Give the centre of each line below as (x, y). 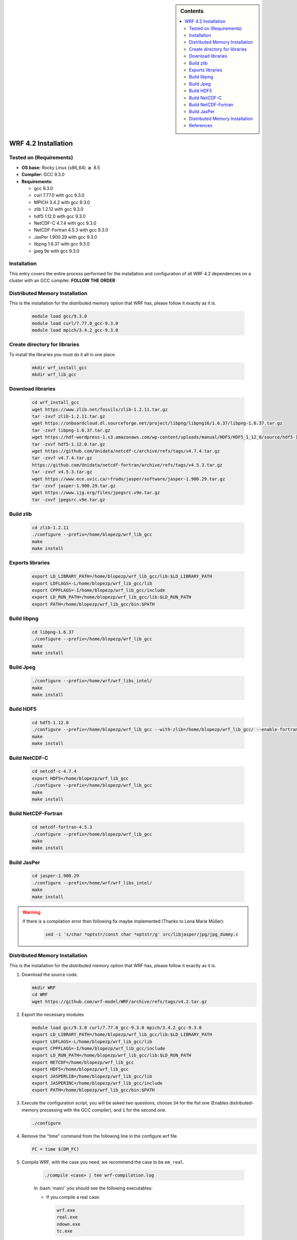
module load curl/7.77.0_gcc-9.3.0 (75, 323)
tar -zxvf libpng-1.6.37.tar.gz (71, 430)
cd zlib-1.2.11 (50, 527)
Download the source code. (50, 975)
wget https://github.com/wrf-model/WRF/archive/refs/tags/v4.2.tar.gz (120, 1001)
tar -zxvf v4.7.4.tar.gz (62, 458)
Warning (31, 912)
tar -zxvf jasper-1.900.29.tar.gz (74, 486)
